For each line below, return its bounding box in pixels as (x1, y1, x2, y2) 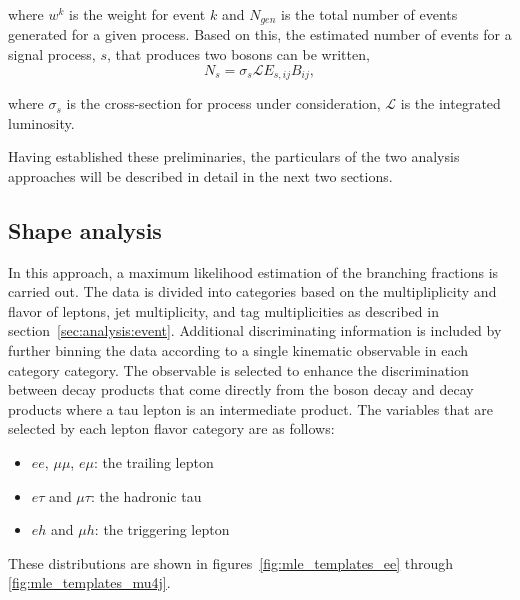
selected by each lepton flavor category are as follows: (8, 418, 335, 439)
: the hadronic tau (90, 485, 202, 506)
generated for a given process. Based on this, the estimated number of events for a (8, 24, 512, 45)
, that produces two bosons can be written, (107, 44, 370, 65)
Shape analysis (8, 214, 162, 245)
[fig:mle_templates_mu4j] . (8, 572, 171, 593)
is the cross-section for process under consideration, (66, 93, 381, 114)
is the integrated (400, 93, 501, 114)
